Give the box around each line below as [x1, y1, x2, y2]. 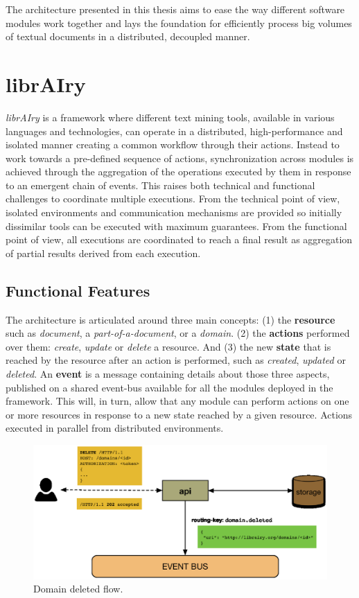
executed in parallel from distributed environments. [6, 421, 224, 435]
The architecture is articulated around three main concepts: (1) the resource [6, 312, 335, 326]
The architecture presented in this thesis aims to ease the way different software [6, 2, 345, 16]
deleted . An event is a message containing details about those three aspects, [6, 367, 330, 381]
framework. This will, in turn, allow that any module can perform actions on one [6, 394, 349, 408]
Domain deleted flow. [33, 581, 123, 596]
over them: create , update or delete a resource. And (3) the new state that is [6, 339, 331, 353]
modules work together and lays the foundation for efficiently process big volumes [6, 15, 352, 30]
